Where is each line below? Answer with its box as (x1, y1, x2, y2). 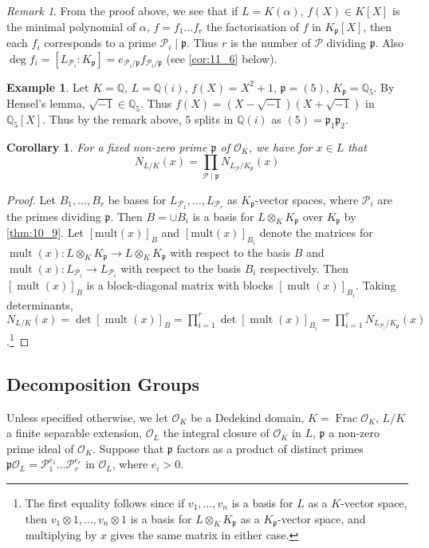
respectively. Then (260, 260, 349, 277)
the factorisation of (206, 18, 299, 34)
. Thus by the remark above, (42, 111, 182, 128)
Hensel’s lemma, (6, 95, 85, 112)
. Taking (356, 277, 396, 294)
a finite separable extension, (6, 424, 143, 441)
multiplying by (25, 526, 97, 542)
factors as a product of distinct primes (176, 440, 364, 456)
